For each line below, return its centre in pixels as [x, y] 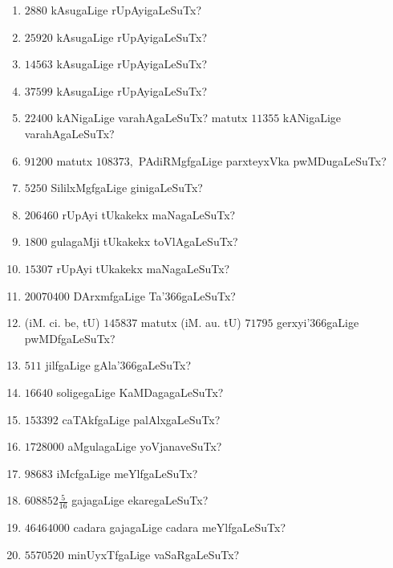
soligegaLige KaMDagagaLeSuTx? [140, 392]
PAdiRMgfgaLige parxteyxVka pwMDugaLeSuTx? [262, 160]
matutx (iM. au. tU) [191, 323]
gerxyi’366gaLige [318, 323]
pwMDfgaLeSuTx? [70, 338]
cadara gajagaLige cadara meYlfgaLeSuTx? [179, 527]
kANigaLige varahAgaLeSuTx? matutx [152, 118]
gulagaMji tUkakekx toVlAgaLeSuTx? [144, 241]
